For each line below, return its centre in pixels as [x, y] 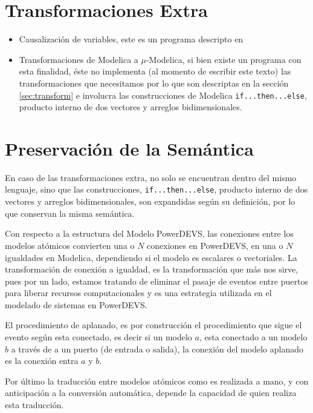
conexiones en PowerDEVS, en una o [215, 245]
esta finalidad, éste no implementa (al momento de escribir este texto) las [155, 71]
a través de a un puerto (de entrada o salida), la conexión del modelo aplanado [157, 349]
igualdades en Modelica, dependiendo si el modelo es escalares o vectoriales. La [151, 257]
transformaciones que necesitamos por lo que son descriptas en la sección [154, 83]
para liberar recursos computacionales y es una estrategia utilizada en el [138, 293]
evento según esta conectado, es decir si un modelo [98, 337]
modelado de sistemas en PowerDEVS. [76, 304]
